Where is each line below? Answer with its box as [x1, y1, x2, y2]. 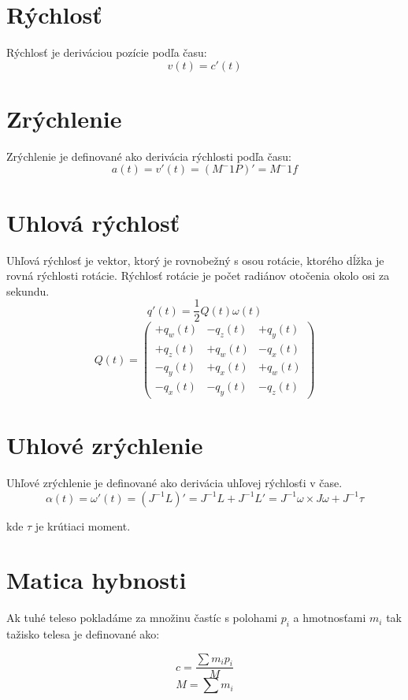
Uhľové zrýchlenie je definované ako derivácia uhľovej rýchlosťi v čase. [6, 474, 343, 490]
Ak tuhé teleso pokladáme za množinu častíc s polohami [6, 609, 277, 626]
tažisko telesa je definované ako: [6, 626, 160, 642]
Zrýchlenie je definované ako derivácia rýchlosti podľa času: [6, 147, 291, 164]
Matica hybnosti [6, 564, 187, 596]
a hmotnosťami [293, 609, 366, 626]
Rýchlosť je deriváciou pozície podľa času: [6, 44, 207, 61]
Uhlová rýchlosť [6, 206, 180, 238]
